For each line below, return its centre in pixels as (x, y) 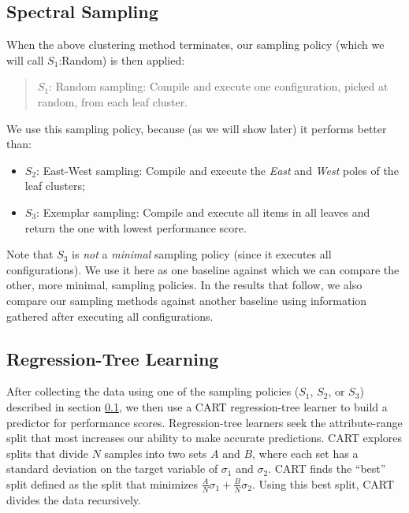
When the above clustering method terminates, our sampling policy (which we (195, 45)
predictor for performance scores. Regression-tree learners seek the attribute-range (204, 422)
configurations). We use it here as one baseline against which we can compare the (203, 269)
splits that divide (48, 453)
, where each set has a (305, 453)
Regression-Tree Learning (113, 358)
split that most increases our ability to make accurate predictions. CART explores (204, 438)
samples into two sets (156, 453)
